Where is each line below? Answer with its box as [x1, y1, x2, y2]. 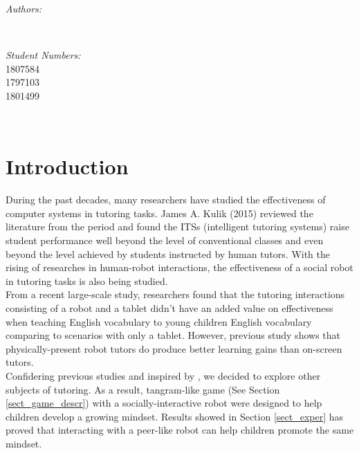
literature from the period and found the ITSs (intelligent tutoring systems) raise [6, 219, 349, 234]
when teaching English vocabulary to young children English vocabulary [6, 314, 312, 329]
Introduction [6, 152, 129, 181]
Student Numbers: [6, 48, 81, 62]
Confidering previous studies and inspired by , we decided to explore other [6, 369, 321, 382]
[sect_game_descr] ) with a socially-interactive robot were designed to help [6, 396, 322, 410]
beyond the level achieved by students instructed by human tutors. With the [6, 246, 331, 261]
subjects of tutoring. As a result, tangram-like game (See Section [6, 382, 280, 396]
